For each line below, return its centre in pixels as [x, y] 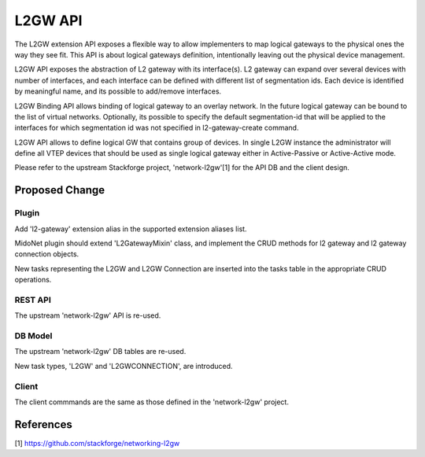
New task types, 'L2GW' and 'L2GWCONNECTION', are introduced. [124, 366]
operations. [33, 280]
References [43, 424]
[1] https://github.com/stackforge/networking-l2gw [97, 443]
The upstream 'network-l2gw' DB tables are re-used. [100, 352]
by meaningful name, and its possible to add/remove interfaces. [118, 91]
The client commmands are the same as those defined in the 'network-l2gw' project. [152, 402]
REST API [33, 300]
